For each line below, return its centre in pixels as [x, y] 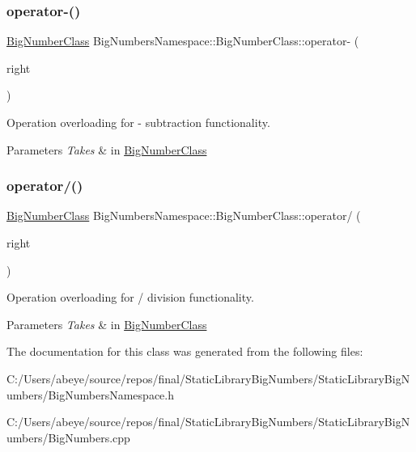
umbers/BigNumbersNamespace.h [90, 394]
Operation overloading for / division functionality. [130, 297]
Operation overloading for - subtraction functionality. [138, 122]
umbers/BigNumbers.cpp [68, 437]
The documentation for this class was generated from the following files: [185, 351]
